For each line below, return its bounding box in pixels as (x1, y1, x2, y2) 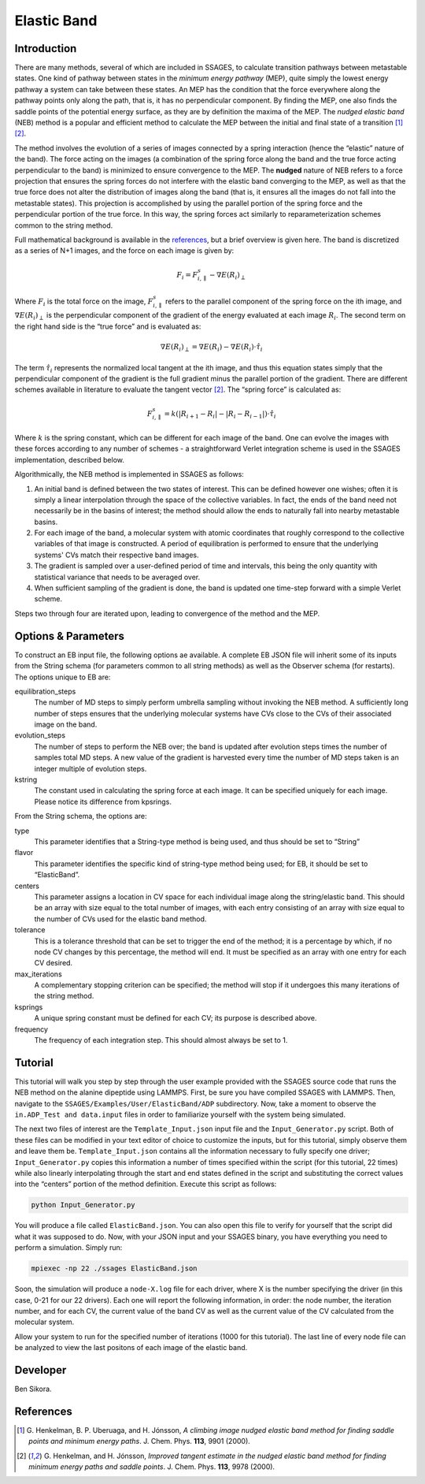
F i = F (176, 270, 198, 281)
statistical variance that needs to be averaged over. (34, 572, 201, 582)
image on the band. (34, 720, 98, 729)
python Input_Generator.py (31, 1200, 135, 1210)
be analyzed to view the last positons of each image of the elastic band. (14, 1343, 248, 1352)
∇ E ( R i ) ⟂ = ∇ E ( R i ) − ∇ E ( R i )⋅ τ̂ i (160, 343, 263, 353)
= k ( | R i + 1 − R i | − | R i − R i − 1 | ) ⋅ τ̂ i (164, 409, 276, 420)
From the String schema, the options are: (14, 812, 147, 821)
